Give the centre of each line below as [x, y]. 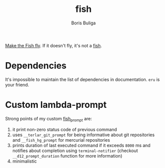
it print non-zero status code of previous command [65, 129]
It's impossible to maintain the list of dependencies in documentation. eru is [82, 79]
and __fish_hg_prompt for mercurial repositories [61, 140]
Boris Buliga [83, 23]
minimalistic [25, 161]
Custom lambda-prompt [56, 105]
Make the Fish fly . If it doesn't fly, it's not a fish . [53, 45]
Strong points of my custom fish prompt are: [49, 119]
